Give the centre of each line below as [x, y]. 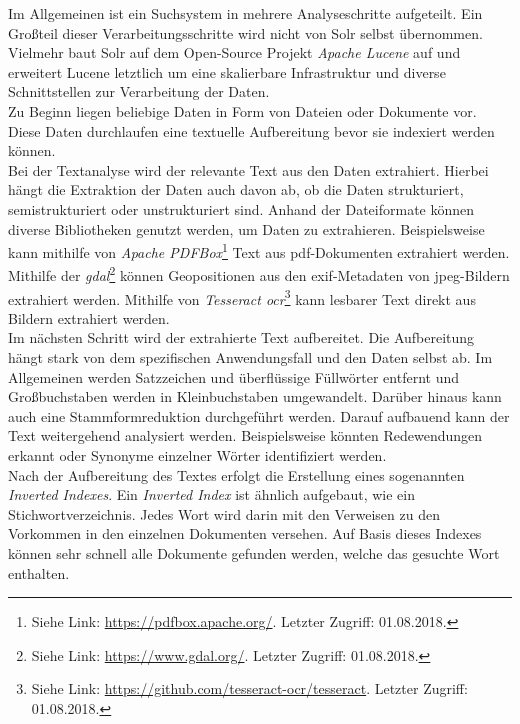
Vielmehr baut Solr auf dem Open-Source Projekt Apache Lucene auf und [234, 52]
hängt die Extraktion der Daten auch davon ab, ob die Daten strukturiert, [236, 189]
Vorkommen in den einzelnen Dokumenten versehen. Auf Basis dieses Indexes [245, 533]
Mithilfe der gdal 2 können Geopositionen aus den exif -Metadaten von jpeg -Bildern [259, 274]
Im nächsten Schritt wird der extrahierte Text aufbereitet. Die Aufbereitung [241, 337]
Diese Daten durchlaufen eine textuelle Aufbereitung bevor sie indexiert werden [251, 130]
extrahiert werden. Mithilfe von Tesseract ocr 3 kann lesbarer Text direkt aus [242, 297]
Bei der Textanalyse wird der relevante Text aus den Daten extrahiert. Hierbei [248, 169]
